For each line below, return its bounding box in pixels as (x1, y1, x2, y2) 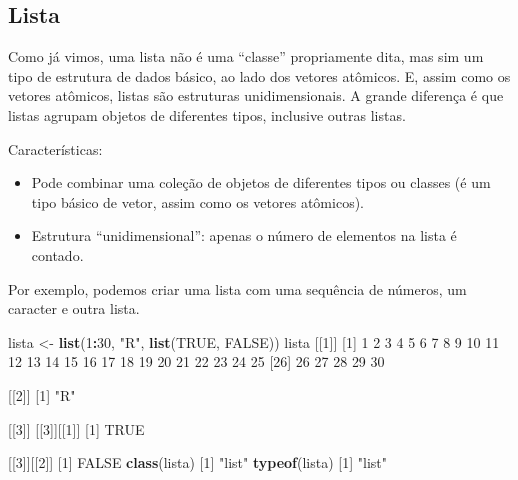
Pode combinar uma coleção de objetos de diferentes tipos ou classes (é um (31, 172, 491, 193)
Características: (8, 138, 103, 159)
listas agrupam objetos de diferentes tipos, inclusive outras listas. (8, 104, 406, 125)
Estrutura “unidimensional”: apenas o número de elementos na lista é (31, 225, 457, 246)
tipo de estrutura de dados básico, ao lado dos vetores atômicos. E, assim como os (8, 65, 511, 86)
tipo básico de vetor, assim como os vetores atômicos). (31, 191, 364, 212)
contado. (31, 244, 84, 265)
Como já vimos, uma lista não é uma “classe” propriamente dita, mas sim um (8, 46, 484, 67)
